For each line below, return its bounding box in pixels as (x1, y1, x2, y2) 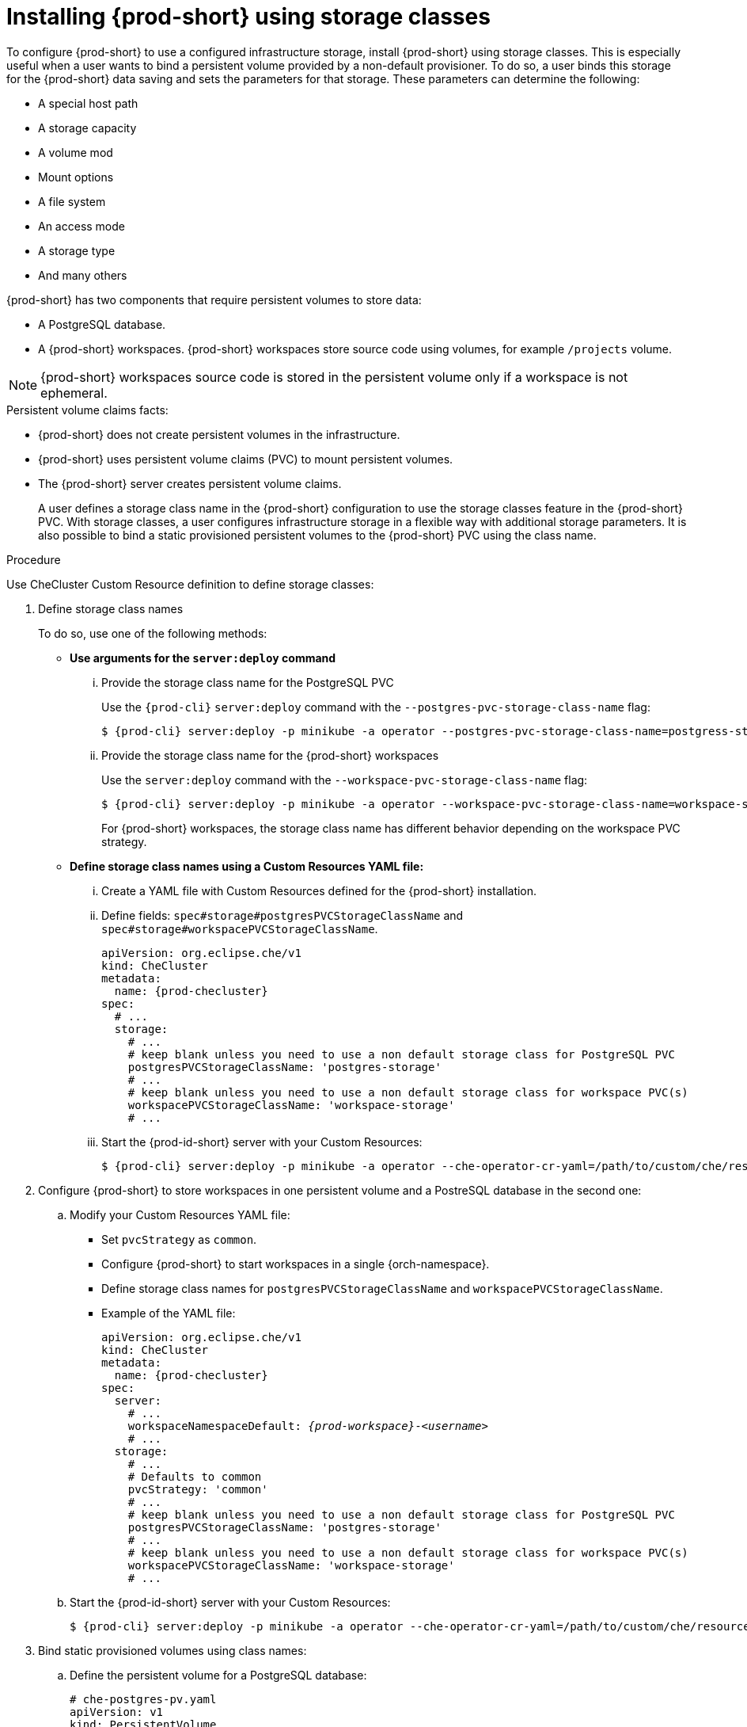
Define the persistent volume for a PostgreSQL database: (70, 1668, 367, 1682)
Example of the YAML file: (101, 1306, 236, 1320)
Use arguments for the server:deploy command (70, 650, 336, 665)
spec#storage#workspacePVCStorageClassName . (101, 921, 378, 936)
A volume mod (38, 145, 113, 159)
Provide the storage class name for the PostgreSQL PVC (101, 675, 394, 689)
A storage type (38, 243, 116, 257)
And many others (38, 268, 127, 282)
